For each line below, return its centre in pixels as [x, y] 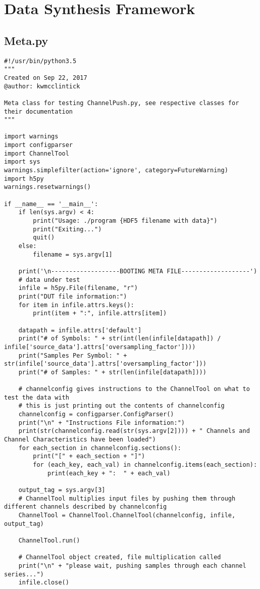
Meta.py [26, 40]
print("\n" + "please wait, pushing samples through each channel [132, 566]
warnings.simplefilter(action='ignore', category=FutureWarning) [116, 170]
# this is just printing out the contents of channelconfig [121, 406]
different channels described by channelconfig [86, 507]
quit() [44, 238]
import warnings [31, 137]
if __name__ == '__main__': [51, 204]
